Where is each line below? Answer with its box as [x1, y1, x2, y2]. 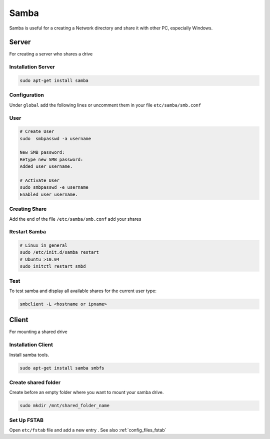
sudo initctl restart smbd [19, 264, 86, 269]
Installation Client [9, 341, 53, 348]
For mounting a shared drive [9, 329, 67, 335]
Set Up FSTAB [9, 417, 44, 424]
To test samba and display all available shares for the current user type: [9, 288, 157, 294]
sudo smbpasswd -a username [19, 135, 91, 141]
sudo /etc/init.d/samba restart [19, 250, 99, 255]
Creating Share [9, 205, 47, 212]
